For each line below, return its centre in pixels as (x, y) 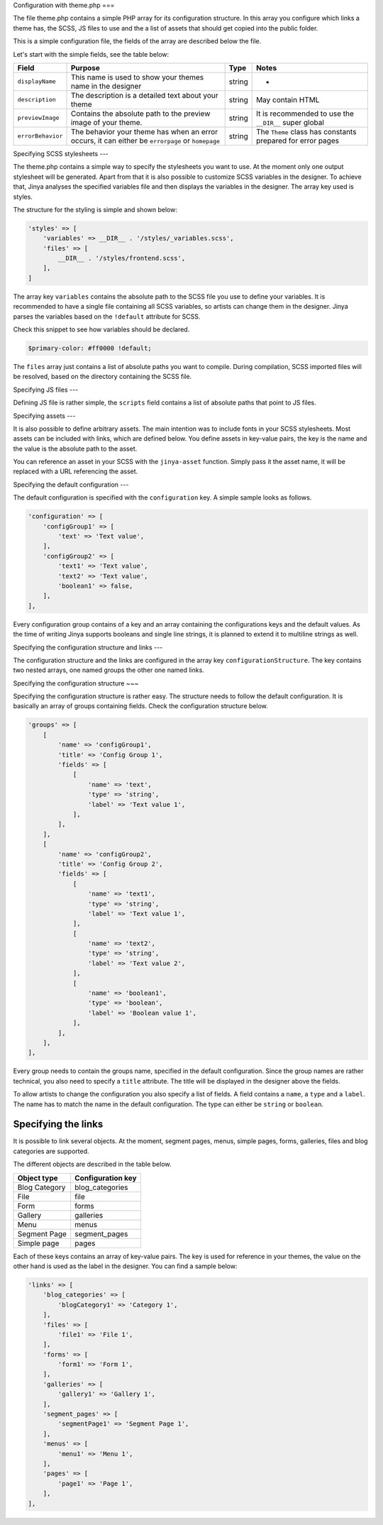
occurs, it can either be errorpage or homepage (145, 141)
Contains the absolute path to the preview (140, 114)
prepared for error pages (298, 141)
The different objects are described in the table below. (92, 1165)
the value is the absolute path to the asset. (75, 448)
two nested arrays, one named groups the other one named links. (109, 670)
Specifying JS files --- (46, 390)
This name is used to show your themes (137, 77)
